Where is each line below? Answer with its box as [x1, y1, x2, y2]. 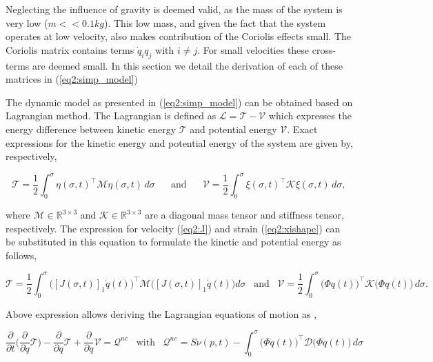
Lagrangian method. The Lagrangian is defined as [6, 108, 216, 123]
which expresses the [268, 108, 352, 123]
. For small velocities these [197, 42, 310, 57]
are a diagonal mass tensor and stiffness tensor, [145, 208, 344, 222]
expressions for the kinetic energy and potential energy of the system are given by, [6, 135, 353, 150]
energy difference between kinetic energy [6, 121, 177, 136]
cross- [312, 42, 336, 57]
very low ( [6, 15, 48, 30]
